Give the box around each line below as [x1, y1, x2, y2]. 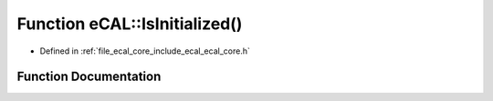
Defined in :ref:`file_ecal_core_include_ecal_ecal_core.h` [39, 45, 250, 56]
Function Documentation [16, 69, 162, 85]
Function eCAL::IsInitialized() [16, 14, 243, 34]
